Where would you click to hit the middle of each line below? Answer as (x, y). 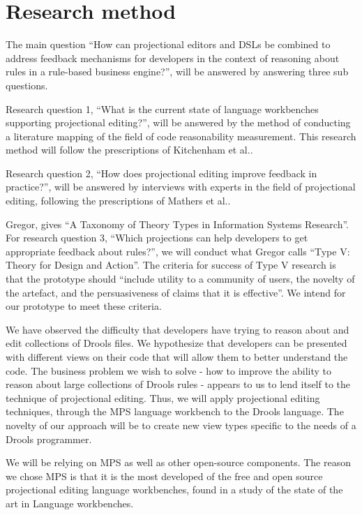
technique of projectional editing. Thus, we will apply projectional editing (163, 397)
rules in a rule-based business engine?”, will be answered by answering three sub (177, 72)
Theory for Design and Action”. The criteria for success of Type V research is (171, 265)
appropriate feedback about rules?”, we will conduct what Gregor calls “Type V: (178, 251)
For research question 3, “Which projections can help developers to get (157, 238)
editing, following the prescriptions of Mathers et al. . (118, 201)
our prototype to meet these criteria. (84, 306)
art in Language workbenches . (70, 503)
